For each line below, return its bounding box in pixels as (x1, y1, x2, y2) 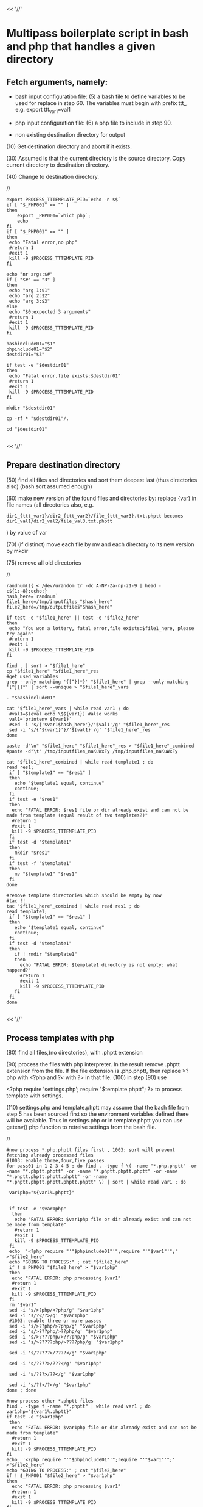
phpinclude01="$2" (6, 346, 53, 352)
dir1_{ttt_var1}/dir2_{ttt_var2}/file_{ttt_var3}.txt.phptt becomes (6, 513, 184, 519)
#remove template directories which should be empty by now (6, 892, 162, 898)
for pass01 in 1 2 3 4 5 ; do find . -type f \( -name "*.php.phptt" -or (6, 1163, 198, 1169)
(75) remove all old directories (6, 558, 81, 566)
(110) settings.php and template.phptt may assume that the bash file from (6, 1104, 190, 1111)
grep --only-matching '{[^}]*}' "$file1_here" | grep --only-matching (6, 679, 189, 685)
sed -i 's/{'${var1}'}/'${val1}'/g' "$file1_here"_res (9, 726, 151, 733)
